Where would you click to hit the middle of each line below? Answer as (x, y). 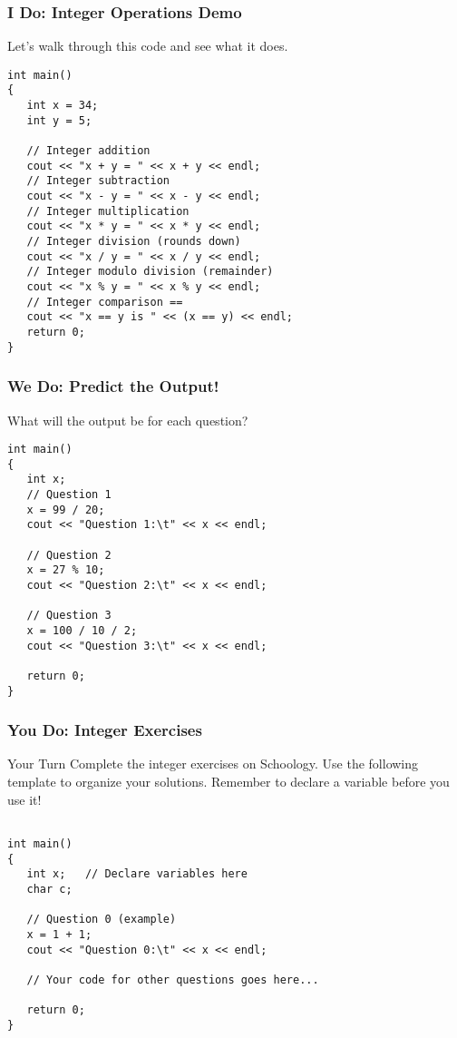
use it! (24, 799)
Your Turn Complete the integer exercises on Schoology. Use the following (213, 764)
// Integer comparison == (105, 302)
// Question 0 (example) (102, 920)
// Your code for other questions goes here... (173, 979)
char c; (49, 889)
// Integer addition (88, 151)
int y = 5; (59, 120)
